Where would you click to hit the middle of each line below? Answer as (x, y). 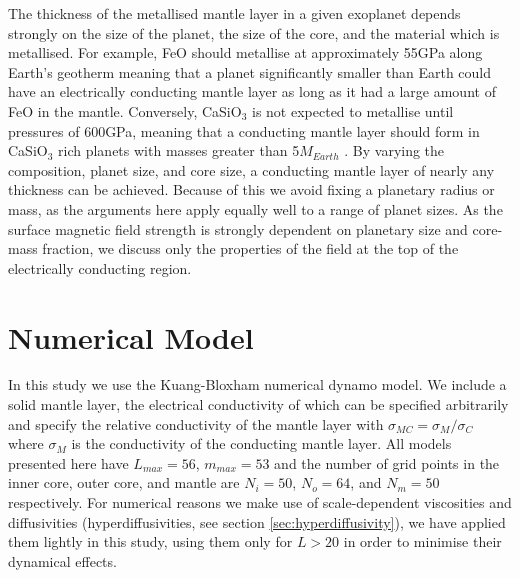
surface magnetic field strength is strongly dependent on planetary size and (238, 228)
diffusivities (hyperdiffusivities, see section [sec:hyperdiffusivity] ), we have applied (257, 521)
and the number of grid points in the (387, 462)
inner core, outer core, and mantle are (124, 482)
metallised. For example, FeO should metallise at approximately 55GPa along (245, 52)
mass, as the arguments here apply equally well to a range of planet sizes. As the (255, 208)
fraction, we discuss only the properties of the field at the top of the (250, 248)
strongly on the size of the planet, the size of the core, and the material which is (254, 32)
